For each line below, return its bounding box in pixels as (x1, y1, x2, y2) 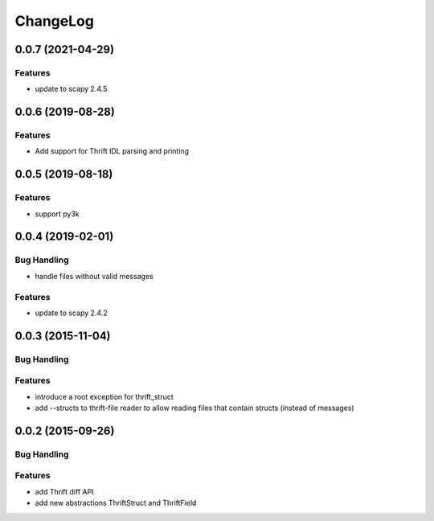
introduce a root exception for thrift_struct (35, 392, 174, 401)
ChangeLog (14, 12, 94, 30)
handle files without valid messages (35, 271, 154, 281)
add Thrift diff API (35, 486, 94, 496)
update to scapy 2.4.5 (35, 84, 108, 94)
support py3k (35, 209, 80, 219)
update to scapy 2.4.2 (35, 308, 108, 318)
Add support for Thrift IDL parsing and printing (35, 146, 189, 156)
